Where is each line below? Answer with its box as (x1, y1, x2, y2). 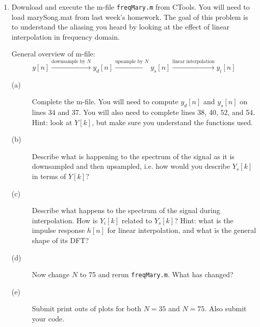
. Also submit (204, 303, 247, 314)
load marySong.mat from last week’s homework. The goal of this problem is (11, 11, 248, 22)
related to (121, 215, 152, 225)
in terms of (32, 170, 66, 181)
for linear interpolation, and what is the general (107, 225, 256, 235)
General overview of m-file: (11, 48, 95, 59)
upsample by (115, 59, 143, 65)
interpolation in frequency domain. (11, 31, 120, 42)
